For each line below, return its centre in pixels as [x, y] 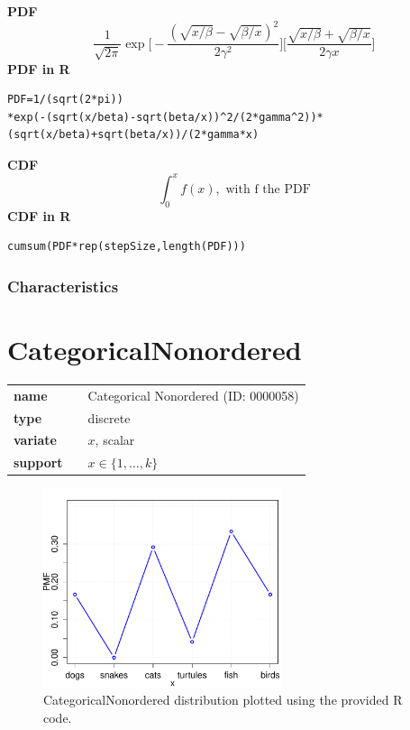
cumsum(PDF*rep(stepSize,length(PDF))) [127, 247]
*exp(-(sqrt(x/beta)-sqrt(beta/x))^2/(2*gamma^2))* [165, 117]
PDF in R [39, 68]
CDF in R [39, 215]
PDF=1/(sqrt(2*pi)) [65, 100]
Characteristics [63, 286]
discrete [109, 417]
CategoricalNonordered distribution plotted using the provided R [223, 700]
